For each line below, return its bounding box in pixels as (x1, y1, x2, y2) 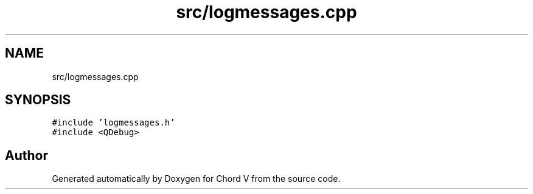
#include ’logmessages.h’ (52, 118, 175, 128)
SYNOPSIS (5, 92, 71, 108)
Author (5, 147, 48, 163)
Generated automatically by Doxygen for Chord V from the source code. (52, 173, 341, 184)
